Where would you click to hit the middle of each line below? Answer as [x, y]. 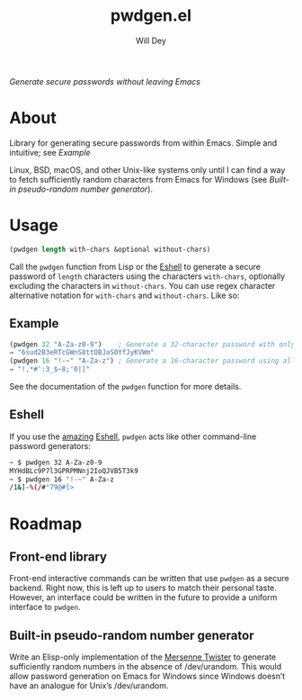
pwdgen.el [151, 16]
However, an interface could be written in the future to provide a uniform [143, 597]
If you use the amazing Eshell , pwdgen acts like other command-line [133, 436]
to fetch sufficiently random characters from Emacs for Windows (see [138, 179]
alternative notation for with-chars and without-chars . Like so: [124, 295]
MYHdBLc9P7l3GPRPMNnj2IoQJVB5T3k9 [74, 471]
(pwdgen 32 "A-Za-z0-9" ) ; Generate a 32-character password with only [152, 344]
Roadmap [46, 524]
